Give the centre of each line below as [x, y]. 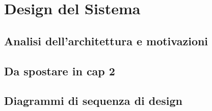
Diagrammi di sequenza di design [94, 101]
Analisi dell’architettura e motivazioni [106, 40]
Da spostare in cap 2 [60, 71]
